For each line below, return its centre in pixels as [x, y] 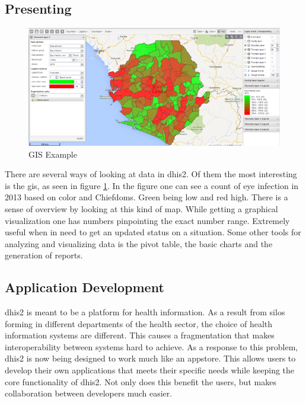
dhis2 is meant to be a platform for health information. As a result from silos [145, 312]
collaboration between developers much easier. [89, 393]
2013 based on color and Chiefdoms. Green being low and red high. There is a [146, 197]
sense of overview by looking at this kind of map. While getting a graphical [141, 208]
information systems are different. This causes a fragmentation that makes [140, 335]
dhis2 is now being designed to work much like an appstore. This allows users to [150, 358]
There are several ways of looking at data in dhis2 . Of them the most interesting [151, 174]
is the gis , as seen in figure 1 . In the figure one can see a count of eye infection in [152, 185]
